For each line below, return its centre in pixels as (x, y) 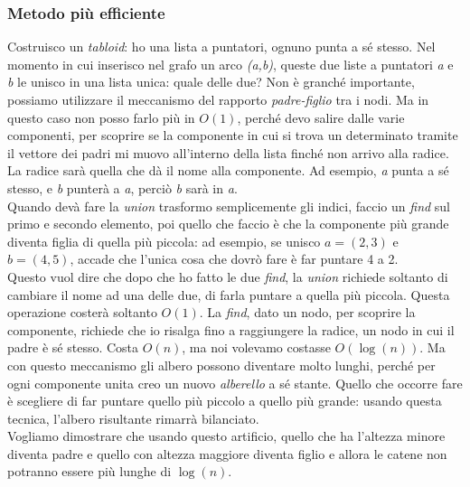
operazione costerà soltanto (82, 312)
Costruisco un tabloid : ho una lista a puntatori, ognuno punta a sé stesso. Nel (221, 47)
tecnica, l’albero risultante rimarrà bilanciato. (133, 418)
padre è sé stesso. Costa (73, 347)
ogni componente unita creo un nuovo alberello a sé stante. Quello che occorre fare (235, 383)
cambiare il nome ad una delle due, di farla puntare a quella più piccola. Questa (229, 294)
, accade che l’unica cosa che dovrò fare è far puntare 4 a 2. (234, 259)
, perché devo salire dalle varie (321, 117)
